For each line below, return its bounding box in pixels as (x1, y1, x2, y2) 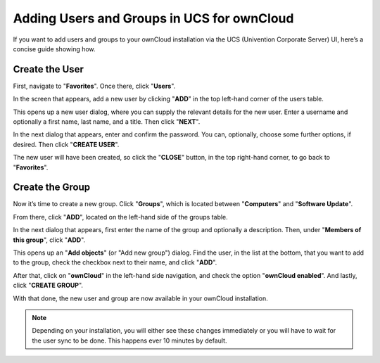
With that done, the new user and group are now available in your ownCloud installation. (13, 294, 269, 302)
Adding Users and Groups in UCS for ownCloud (13, 11, 294, 26)
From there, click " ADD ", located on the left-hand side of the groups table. (13, 212, 228, 221)
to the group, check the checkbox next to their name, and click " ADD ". (13, 258, 217, 267)
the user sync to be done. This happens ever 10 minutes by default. (32, 336, 227, 345)
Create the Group (13, 181, 91, 193)
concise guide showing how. (13, 44, 96, 53)
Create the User (13, 63, 84, 75)
